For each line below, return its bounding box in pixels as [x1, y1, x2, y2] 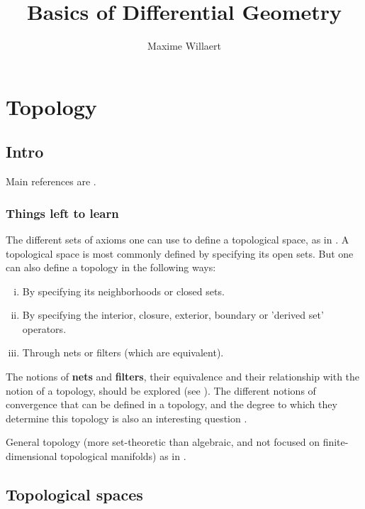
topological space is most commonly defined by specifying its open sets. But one [6, 246, 354, 261]
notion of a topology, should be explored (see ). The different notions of [6, 383, 316, 398]
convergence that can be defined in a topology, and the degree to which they [6, 397, 337, 412]
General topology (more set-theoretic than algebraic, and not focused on [6, 434, 320, 449]
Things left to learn [6, 204, 119, 221]
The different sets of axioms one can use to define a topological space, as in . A [6, 231, 349, 246]
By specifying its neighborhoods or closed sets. [22, 283, 225, 298]
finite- [322, 434, 349, 449]
